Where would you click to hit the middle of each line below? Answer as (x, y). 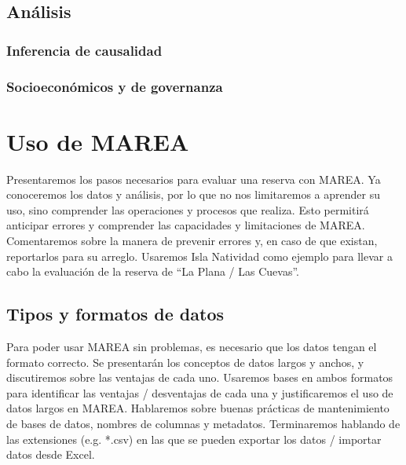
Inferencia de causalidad (84, 50)
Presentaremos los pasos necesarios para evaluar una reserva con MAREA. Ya (194, 179)
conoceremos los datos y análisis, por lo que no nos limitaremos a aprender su (193, 194)
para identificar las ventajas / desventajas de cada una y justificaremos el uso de (200, 392)
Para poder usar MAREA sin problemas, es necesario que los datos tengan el (192, 346)
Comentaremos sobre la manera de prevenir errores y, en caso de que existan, (192, 240)
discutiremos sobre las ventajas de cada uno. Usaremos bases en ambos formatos (200, 377)
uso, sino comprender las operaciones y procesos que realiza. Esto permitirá (188, 209)
